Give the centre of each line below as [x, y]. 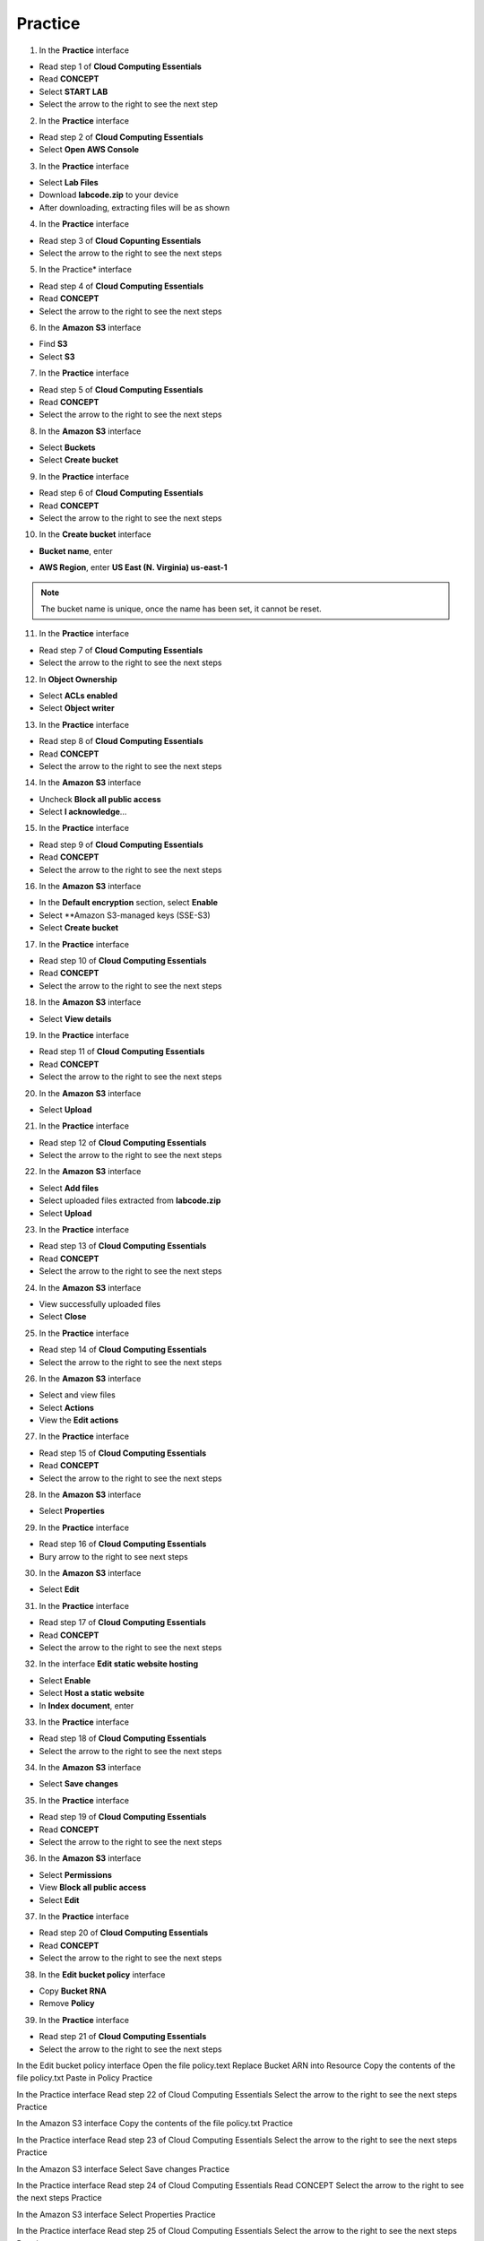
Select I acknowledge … [83, 812]
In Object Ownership [78, 679]
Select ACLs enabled [78, 696]
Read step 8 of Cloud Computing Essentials [121, 741]
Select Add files [69, 1188]
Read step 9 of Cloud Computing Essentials [121, 844]
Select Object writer [77, 708]
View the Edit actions [79, 1420]
